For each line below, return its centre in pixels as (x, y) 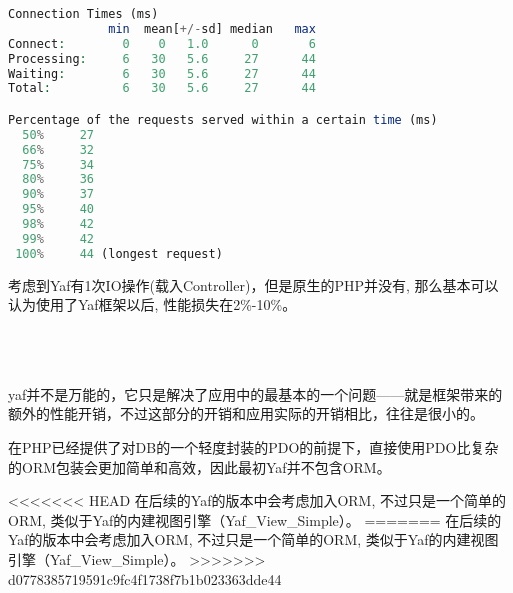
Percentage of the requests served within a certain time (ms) (223, 119)
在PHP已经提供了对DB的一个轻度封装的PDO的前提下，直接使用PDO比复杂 (253, 447)
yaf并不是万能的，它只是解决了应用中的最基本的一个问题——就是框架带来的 (255, 393)
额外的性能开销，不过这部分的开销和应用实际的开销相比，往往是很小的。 (246, 413)
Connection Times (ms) (83, 14)
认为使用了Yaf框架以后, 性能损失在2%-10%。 (152, 304)
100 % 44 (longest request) (119, 253)
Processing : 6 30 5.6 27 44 (162, 58)
